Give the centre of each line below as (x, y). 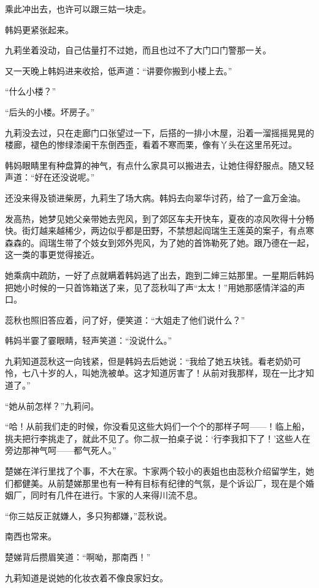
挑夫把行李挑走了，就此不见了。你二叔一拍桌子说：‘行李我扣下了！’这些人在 (158, 438)
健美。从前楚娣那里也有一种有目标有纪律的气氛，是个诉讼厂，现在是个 (163, 483)
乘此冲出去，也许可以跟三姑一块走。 (78, 9)
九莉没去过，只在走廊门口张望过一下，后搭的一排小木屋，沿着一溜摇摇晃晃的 (159, 132)
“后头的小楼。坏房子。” (50, 111)
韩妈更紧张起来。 (39, 29)
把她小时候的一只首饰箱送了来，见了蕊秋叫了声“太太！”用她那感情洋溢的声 (155, 287)
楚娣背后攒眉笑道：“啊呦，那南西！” (78, 557)
